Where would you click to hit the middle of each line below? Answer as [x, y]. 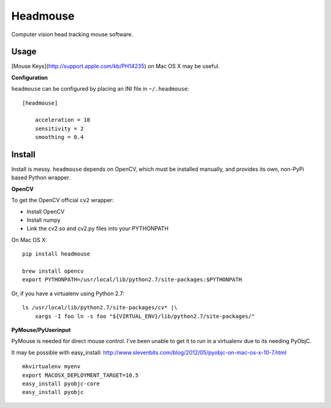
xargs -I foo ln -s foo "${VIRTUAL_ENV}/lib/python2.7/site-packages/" [145, 316]
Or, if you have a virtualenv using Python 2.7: [68, 293]
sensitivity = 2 [59, 128]
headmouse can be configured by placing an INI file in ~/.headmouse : [100, 89]
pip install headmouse [56, 254]
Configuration [30, 77]
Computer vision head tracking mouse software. [72, 34]
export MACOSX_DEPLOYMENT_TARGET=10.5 [81, 375]
